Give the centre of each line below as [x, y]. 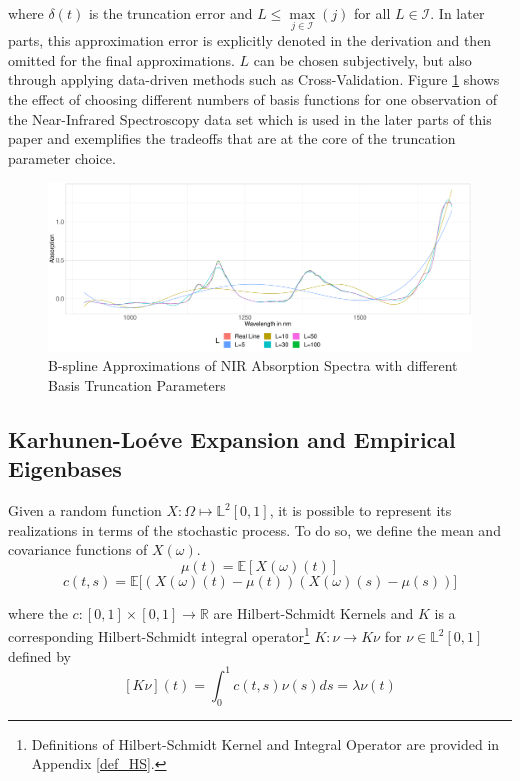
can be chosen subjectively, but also [362, 59]
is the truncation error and [170, 13]
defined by [40, 655]
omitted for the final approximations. [121, 59]
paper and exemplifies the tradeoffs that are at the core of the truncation [232, 138]
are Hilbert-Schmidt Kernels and [313, 612]
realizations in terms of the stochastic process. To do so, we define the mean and [254, 529]
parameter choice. [62, 157]
